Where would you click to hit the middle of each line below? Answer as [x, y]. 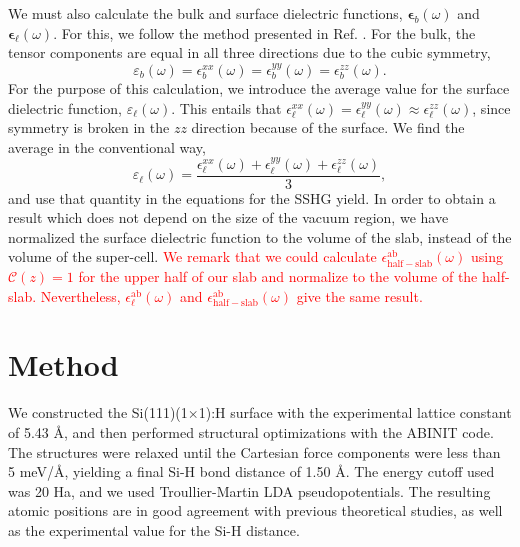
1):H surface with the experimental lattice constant [355, 412]
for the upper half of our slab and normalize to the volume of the [278, 276]
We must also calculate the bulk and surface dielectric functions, [205, 13]
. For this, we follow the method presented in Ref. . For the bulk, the [264, 32]
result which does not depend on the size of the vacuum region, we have [228, 217]
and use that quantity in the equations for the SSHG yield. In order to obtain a [252, 197]
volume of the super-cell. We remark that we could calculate [192, 256]
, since [491, 107]
